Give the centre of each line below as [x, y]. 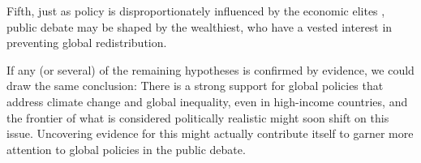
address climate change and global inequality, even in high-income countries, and [207, 101]
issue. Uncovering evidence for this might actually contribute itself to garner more [210, 133]
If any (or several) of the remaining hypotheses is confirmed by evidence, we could [210, 69]
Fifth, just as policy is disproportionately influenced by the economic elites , [196, 11]
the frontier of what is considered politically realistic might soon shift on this [198, 117]
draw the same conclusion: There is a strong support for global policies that [195, 86]
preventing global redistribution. [87, 43]
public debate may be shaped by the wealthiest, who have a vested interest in [200, 26]
